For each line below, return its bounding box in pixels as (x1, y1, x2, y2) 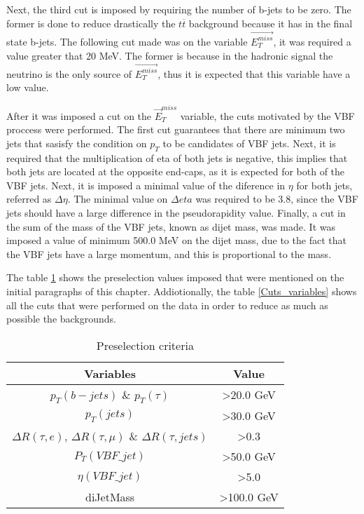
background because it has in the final (188, 15, 353, 30)
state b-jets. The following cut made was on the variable (6, 34, 248, 48)
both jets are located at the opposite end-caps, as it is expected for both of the (6, 164, 345, 179)
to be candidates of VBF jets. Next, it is (162, 135, 336, 150)
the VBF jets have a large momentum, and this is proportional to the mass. (6, 246, 332, 261)
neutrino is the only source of (6, 66, 132, 81)
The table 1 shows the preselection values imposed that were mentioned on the (6, 270, 344, 285)
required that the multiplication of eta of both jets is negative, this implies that (6, 150, 348, 165)
